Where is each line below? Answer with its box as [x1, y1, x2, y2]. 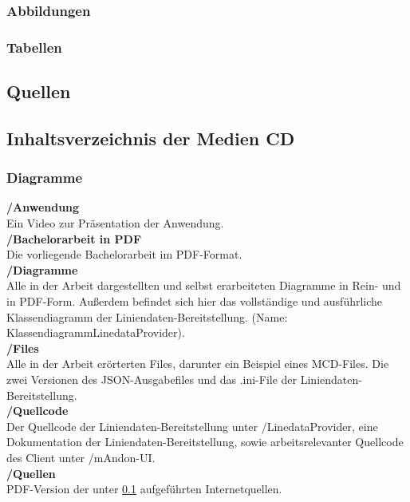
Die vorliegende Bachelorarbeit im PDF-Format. [6, 246, 242, 263]
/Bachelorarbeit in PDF [6, 230, 142, 247]
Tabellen [6, 37, 62, 57]
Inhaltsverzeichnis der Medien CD [6, 125, 295, 150]
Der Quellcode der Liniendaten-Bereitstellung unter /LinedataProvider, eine [6, 417, 378, 434]
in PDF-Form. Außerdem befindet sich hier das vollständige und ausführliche [6, 293, 383, 310]
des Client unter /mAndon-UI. [6, 449, 156, 465]
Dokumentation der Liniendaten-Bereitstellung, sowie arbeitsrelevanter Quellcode [6, 433, 404, 450]
